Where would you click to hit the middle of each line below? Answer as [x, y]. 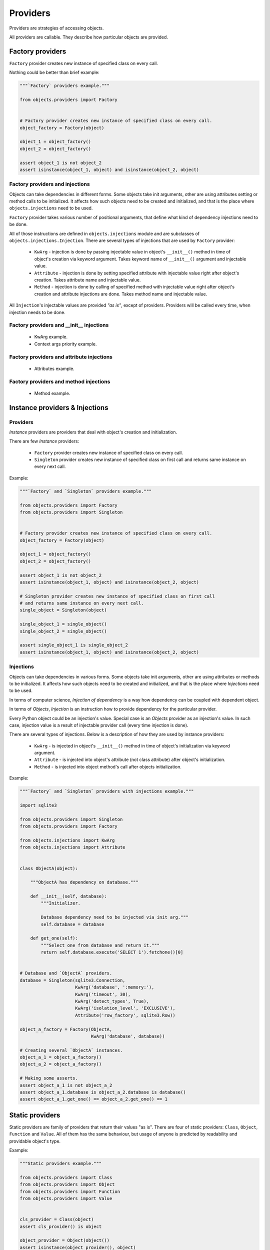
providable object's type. [35, 1141]
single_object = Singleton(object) [63, 610]
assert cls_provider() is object [61, 1226]
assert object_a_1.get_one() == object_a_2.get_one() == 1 [93, 1099]
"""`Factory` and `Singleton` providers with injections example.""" [107, 791]
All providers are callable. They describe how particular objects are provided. [89, 37]
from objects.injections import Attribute [72, 847]
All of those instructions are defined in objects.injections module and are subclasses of [104, 233]
